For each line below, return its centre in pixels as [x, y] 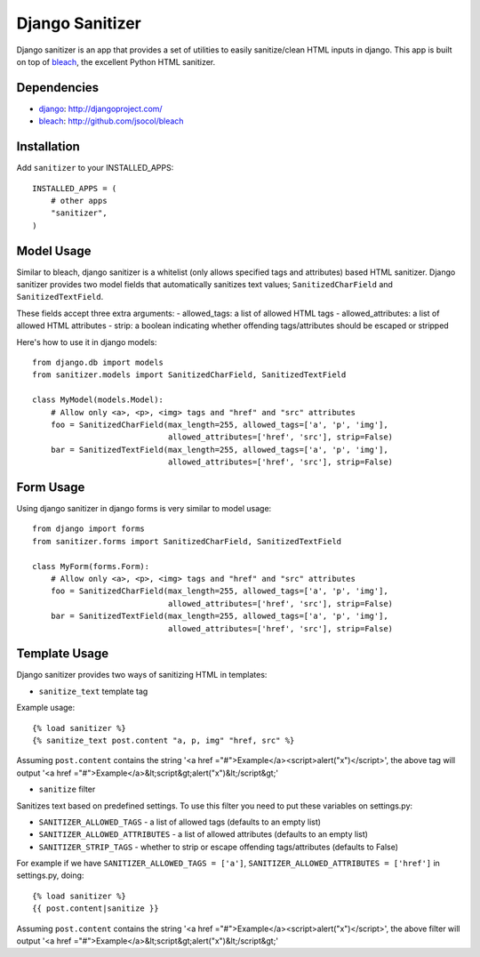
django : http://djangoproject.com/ [101, 109]
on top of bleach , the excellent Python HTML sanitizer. [116, 61]
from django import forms [89, 529]
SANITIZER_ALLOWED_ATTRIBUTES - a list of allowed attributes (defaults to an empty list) [204, 834]
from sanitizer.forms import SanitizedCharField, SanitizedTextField [187, 541]
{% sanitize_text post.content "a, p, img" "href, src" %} [164, 740]
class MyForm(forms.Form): [91, 566]
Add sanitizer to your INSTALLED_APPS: [95, 168]
